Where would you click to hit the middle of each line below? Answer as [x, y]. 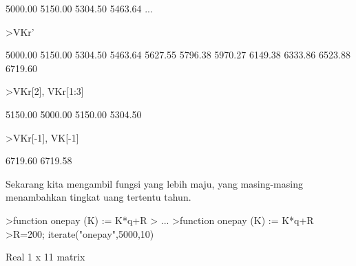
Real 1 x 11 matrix [45, 257]
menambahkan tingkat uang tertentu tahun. [98, 197]
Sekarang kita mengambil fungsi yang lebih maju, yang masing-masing [154, 183]
